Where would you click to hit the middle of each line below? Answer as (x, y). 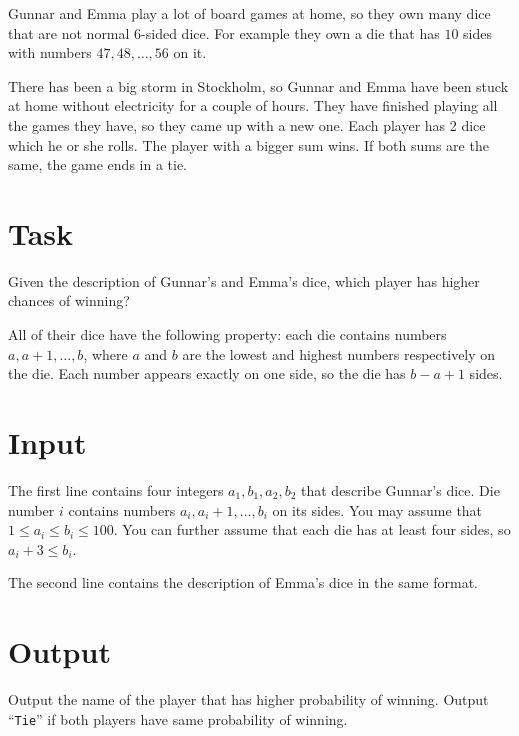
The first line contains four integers (116, 489)
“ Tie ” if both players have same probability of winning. (178, 718)
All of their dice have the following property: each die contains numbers (227, 334)
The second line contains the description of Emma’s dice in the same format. (243, 582)
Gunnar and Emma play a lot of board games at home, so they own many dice (249, 13)
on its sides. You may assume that (377, 509)
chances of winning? (69, 300)
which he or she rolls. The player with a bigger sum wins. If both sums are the (248, 144)
